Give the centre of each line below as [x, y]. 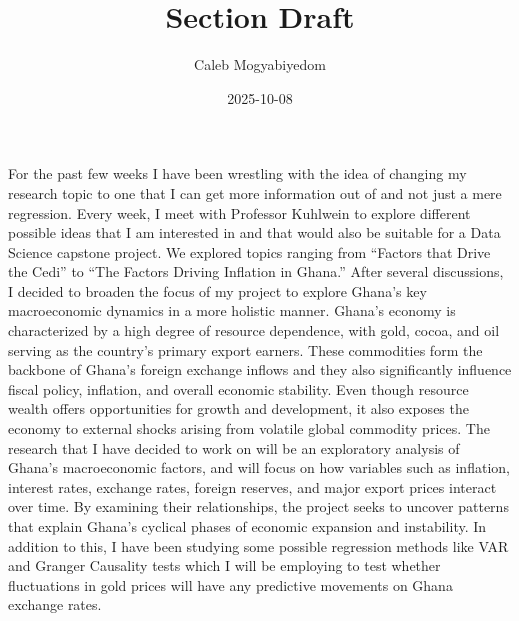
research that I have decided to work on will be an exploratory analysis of [234, 447]
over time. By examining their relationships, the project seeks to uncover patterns [258, 506]
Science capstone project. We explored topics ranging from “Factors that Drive [249, 251]
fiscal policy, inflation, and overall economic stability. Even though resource [238, 388]
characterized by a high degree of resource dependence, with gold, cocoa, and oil [254, 330]
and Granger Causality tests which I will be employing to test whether [224, 565]
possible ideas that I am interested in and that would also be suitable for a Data [254, 232]
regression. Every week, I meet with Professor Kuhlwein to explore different [239, 212]
